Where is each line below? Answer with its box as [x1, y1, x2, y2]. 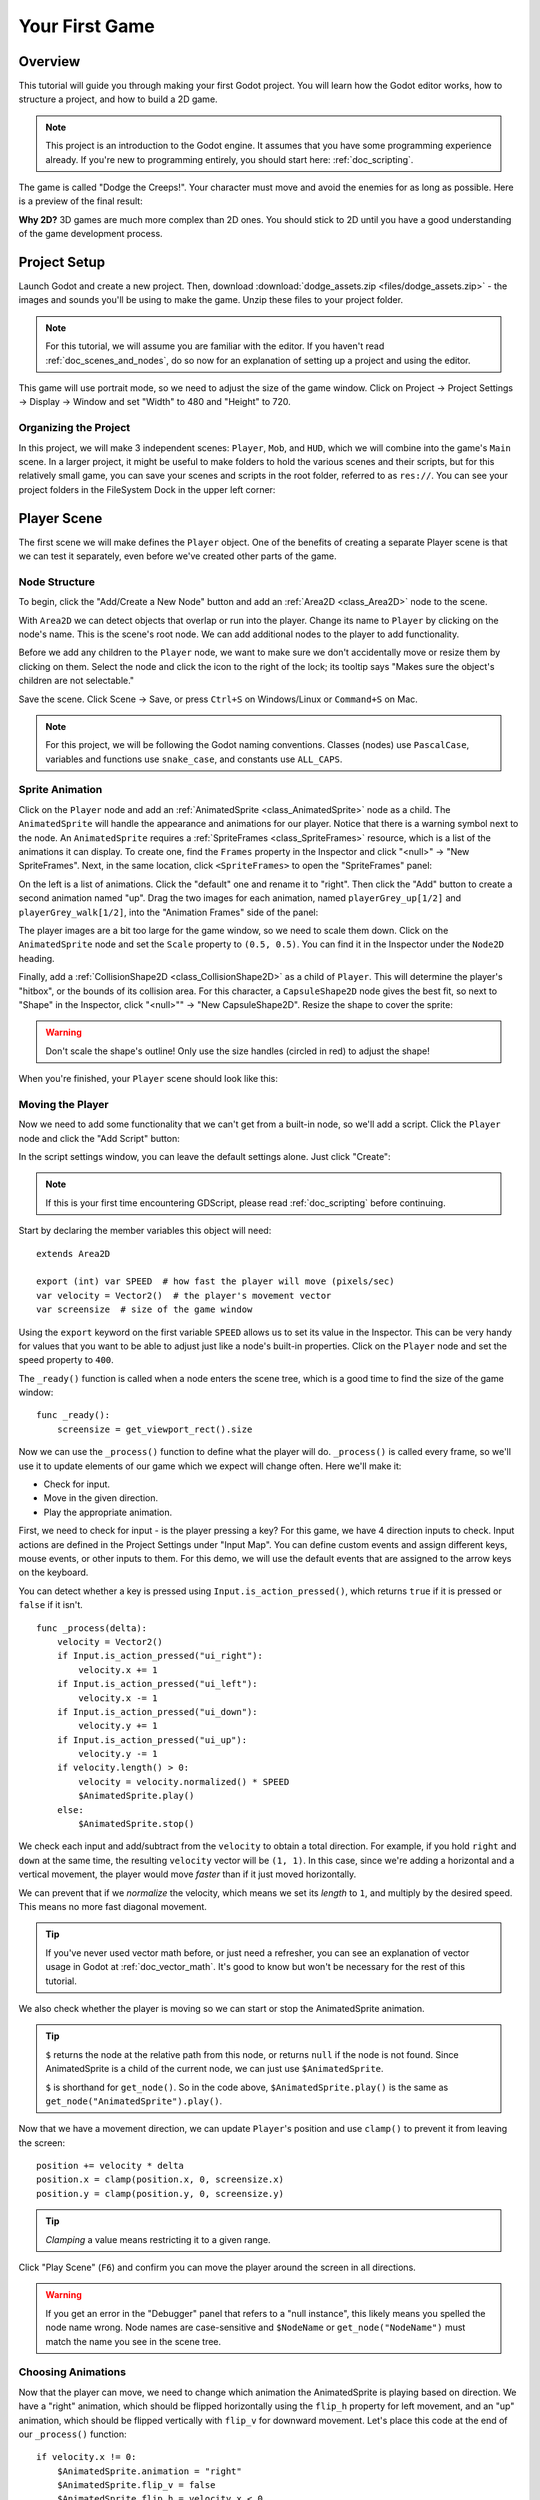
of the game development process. [18, 228, 164, 240]
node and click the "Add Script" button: [18, 1132, 180, 1144]
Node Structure [18, 575, 95, 589]
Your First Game [18, 15, 155, 37]
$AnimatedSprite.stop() [78, 1818, 195, 1830]
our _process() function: [18, 2428, 127, 2440]
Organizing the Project [18, 421, 131, 435]
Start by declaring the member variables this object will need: [18, 1225, 272, 1237]
